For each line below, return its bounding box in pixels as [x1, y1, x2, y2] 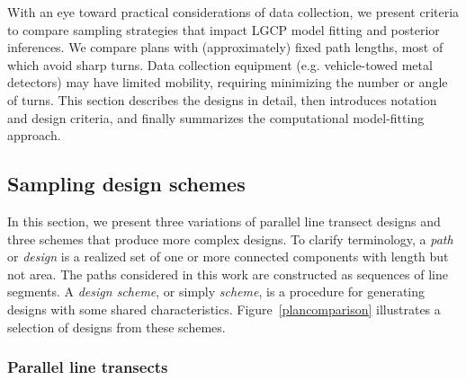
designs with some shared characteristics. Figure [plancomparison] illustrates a [7, 299, 441, 318]
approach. [7, 126, 61, 145]
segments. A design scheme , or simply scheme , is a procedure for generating [7, 282, 426, 301]
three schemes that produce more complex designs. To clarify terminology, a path [7, 229, 453, 248]
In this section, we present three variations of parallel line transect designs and [7, 211, 441, 230]
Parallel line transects [7, 356, 168, 378]
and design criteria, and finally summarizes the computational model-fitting [7, 108, 425, 127]
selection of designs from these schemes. [7, 317, 226, 336]
